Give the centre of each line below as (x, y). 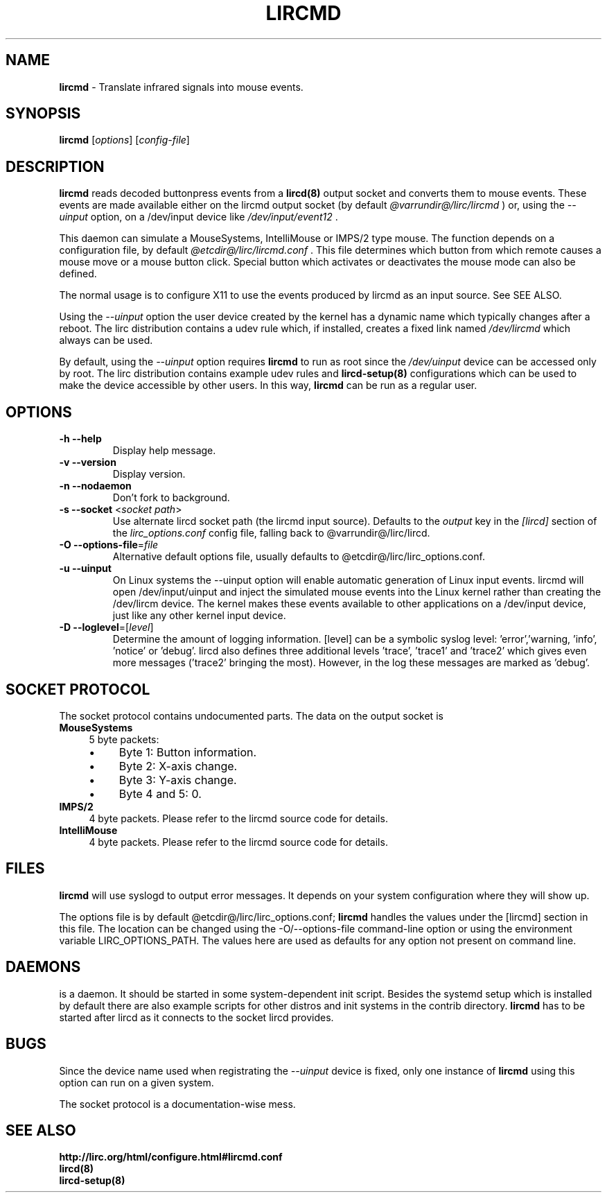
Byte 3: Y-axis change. (178, 780)
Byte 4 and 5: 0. (160, 793)
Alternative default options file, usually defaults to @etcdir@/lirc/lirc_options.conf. (299, 557)
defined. (78, 274)
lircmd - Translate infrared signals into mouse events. (181, 87)
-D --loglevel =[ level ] (106, 627)
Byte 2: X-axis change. (178, 766)
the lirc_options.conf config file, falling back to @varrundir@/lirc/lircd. (271, 533)
